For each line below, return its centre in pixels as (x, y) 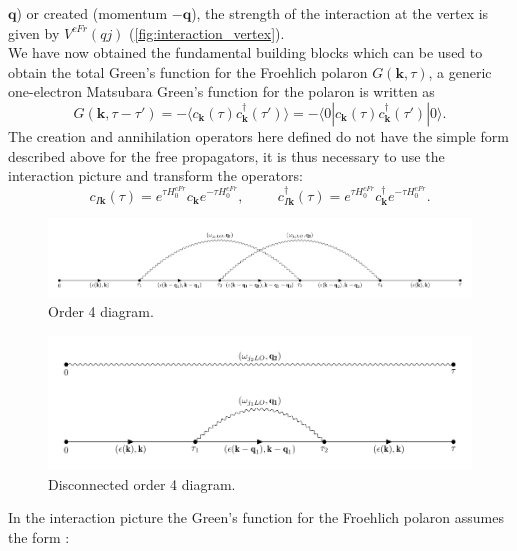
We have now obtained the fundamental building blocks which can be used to (245, 52)
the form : (39, 536)
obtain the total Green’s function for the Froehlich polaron (188, 71)
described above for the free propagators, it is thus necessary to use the (226, 155)
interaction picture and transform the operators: (155, 175)
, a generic (460, 71)
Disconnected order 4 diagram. (142, 483)
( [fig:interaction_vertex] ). (207, 32)
